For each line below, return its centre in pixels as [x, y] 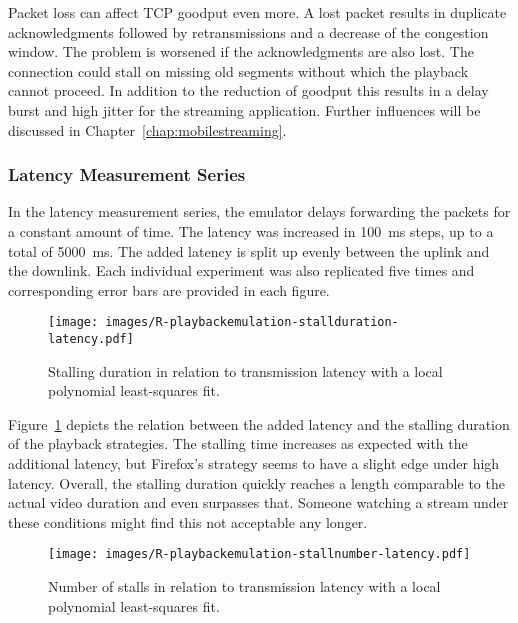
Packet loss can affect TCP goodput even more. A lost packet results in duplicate [257, 12]
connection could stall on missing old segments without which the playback [238, 70]
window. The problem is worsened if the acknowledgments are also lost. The [241, 51]
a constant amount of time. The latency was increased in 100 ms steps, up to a [251, 230]
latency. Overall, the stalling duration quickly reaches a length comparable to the [256, 482]
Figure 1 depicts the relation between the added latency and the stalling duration [259, 423]
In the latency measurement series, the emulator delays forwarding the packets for [259, 211]
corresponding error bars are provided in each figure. [169, 289]
